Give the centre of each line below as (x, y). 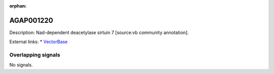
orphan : (18, 6)
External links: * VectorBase (39, 42)
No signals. (21, 65)
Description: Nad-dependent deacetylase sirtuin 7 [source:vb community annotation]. (99, 32)
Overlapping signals (35, 55)
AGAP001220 (31, 20)
